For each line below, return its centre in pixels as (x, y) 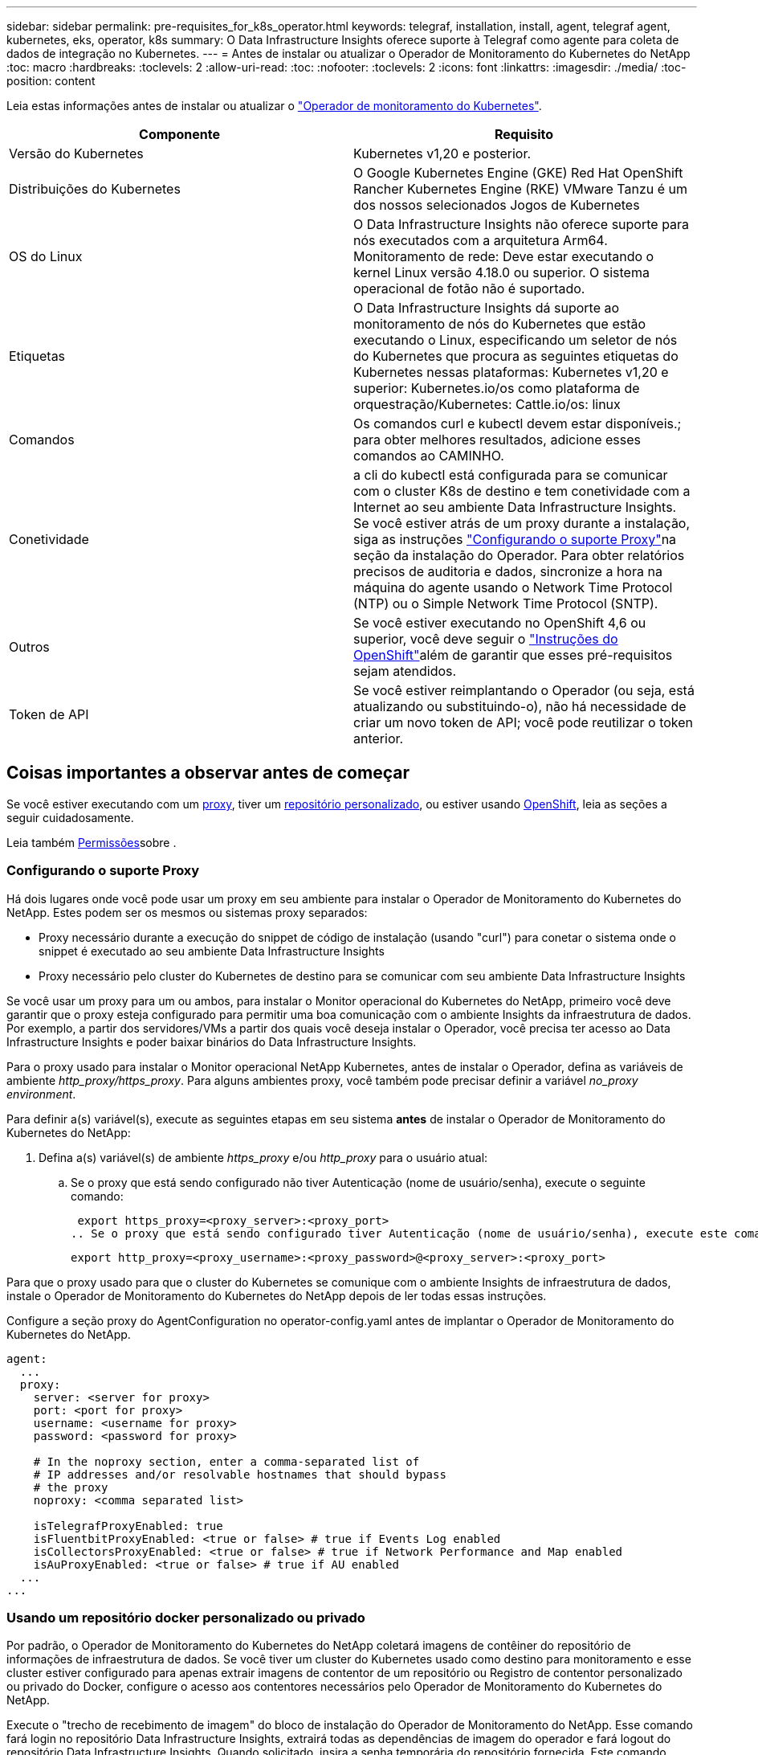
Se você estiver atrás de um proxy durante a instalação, (522, 523)
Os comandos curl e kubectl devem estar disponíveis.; (518, 423)
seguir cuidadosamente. (70, 817)
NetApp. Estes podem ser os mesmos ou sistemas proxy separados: (187, 912)
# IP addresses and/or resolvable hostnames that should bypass (240, 1474)
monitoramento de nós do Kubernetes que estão (500, 324)
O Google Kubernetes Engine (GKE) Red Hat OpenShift (518, 173)
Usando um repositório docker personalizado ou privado (186, 1617)
